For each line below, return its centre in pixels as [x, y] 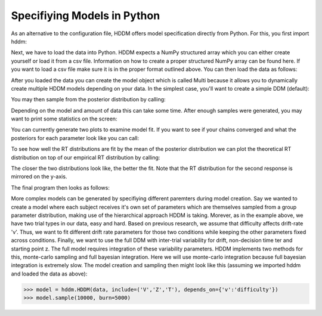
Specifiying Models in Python [86, 16]
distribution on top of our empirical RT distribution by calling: [86, 157]
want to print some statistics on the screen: [64, 119]
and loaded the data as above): [49, 274]
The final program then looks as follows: [60, 187]
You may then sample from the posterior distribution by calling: [89, 100]
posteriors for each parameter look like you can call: [75, 138]
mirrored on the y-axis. [39, 176]
